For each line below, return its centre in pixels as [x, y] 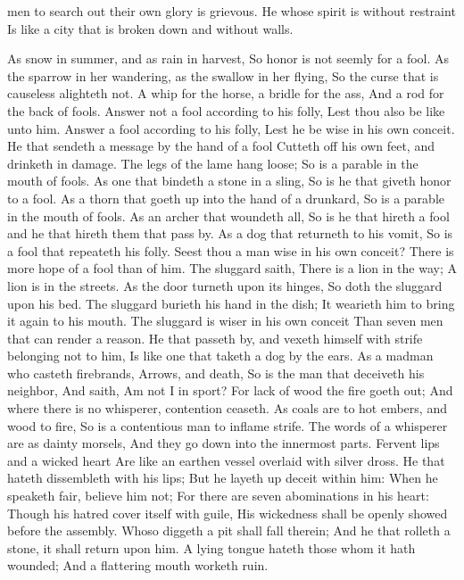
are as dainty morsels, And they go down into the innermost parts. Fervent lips [224, 443]
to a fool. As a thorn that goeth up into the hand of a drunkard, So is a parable [226, 198]
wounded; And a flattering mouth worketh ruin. [138, 565]
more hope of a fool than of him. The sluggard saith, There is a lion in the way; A [232, 268]
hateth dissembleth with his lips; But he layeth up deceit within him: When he [223, 478]
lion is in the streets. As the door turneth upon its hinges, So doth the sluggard [225, 285]
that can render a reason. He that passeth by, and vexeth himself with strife [215, 338]
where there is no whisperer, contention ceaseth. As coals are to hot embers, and [227, 408]
